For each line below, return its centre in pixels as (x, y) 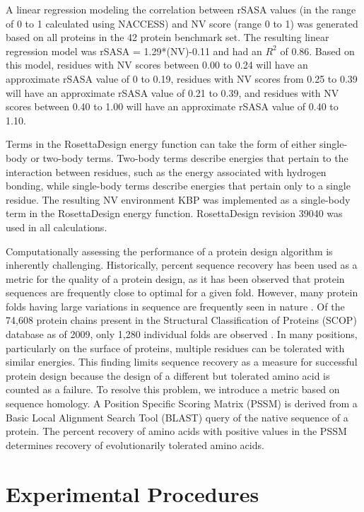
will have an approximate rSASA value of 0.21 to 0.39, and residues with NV (172, 92)
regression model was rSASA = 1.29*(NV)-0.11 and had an (134, 51)
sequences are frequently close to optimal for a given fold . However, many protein (182, 292)
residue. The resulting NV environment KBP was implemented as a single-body (178, 199)
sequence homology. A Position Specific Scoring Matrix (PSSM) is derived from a (182, 403)
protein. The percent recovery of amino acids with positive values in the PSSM (176, 431)
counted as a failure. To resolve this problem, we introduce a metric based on (173, 389)
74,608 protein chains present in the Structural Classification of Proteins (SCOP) (181, 320)
